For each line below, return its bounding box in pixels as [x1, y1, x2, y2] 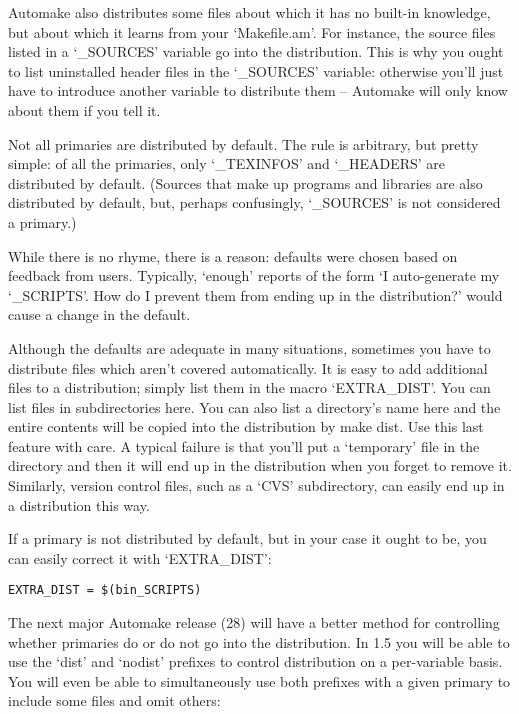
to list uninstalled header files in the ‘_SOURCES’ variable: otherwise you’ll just [8, 60, 504, 81]
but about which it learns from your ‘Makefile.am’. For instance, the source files [8, 21, 496, 42]
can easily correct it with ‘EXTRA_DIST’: [8, 547, 272, 568]
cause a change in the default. [8, 304, 191, 325]
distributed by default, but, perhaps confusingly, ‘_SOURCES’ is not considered [8, 192, 501, 213]
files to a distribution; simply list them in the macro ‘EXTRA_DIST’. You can [8, 377, 491, 398]
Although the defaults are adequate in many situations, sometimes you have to [8, 337, 491, 358]
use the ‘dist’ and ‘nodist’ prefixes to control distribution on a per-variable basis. [8, 651, 503, 672]
